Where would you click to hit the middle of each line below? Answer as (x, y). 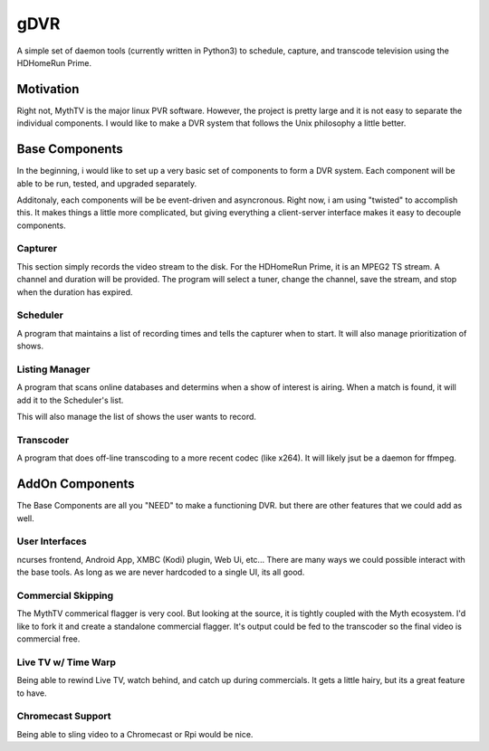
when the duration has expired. (75, 292)
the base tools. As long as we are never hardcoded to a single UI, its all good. (161, 572)
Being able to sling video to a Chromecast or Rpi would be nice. (135, 734)
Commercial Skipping (65, 595)
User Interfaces (52, 541)
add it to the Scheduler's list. (70, 400)
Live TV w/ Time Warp (67, 662)
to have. (32, 693)
